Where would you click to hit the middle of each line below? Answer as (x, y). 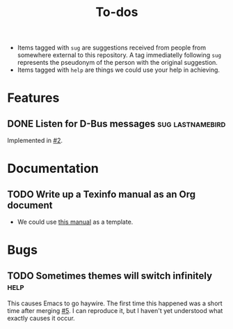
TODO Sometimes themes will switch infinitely (110, 276)
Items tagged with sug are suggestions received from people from (112, 48)
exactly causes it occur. (41, 319)
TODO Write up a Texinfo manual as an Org (102, 194)
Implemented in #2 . (35, 141)
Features (33, 98)
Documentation (53, 169)
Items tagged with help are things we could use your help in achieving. (119, 70)
